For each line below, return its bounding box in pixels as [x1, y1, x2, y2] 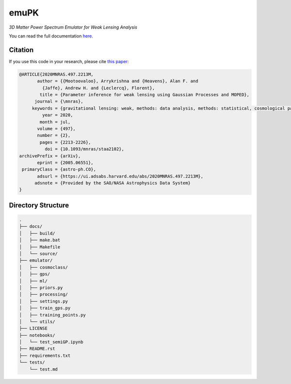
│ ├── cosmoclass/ [19, 265, 68, 270]
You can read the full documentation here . [9, 33, 93, 39]
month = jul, [39, 119, 71, 125]
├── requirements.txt [19, 352, 71, 358]
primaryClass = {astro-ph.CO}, [22, 167, 97, 172]
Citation [9, 46, 34, 54]
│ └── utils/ [19, 318, 55, 324]
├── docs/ [19, 224, 43, 229]
